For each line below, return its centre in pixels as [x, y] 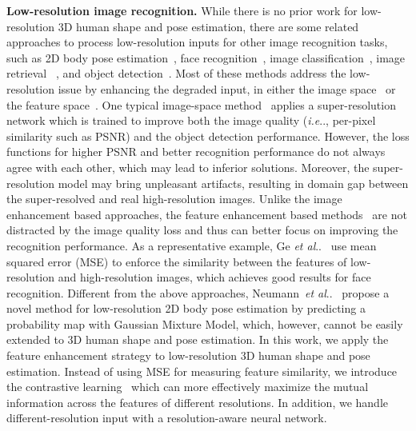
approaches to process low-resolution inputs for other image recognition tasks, [197, 42]
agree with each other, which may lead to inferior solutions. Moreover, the [188, 167]
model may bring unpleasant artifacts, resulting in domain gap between [233, 183]
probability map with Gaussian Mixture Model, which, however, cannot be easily [205, 323]
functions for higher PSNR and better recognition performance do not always [196, 152]
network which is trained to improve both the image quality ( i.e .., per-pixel [191, 120]
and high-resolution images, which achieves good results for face [214, 277]
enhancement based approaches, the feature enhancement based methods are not [207, 214]
